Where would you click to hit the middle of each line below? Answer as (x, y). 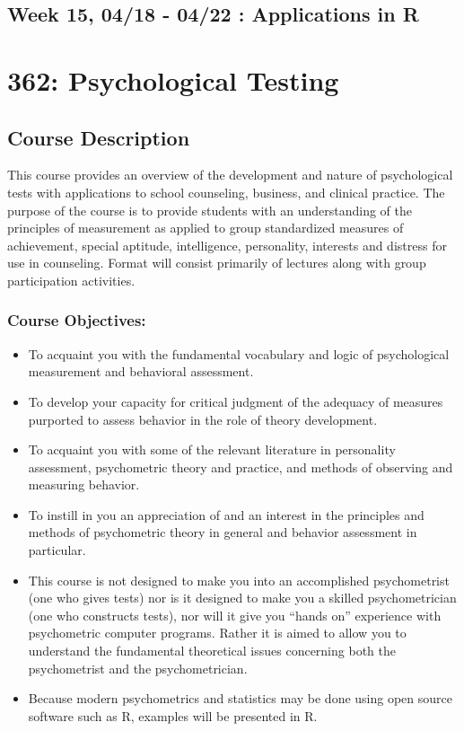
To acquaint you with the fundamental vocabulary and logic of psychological (239, 353)
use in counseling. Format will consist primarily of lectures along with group (217, 263)
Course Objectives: (77, 320)
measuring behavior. (84, 484)
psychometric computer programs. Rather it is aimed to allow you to (217, 633)
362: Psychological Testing (173, 79)
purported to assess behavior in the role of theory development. (203, 419)
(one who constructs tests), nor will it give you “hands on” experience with (235, 615)
